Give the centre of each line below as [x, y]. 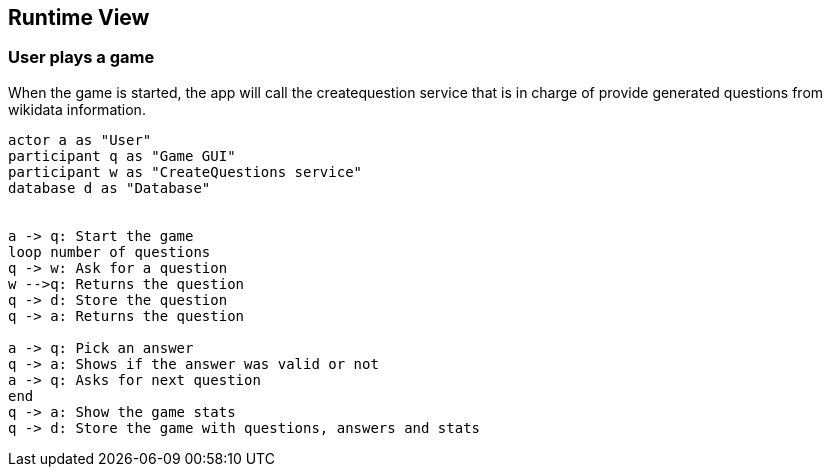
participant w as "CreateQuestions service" [185, 171]
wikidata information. [77, 109]
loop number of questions [109, 251]
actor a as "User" [80, 139]
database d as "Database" [109, 187]
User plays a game [81, 57]
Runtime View [79, 17]
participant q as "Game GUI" [122, 155]
